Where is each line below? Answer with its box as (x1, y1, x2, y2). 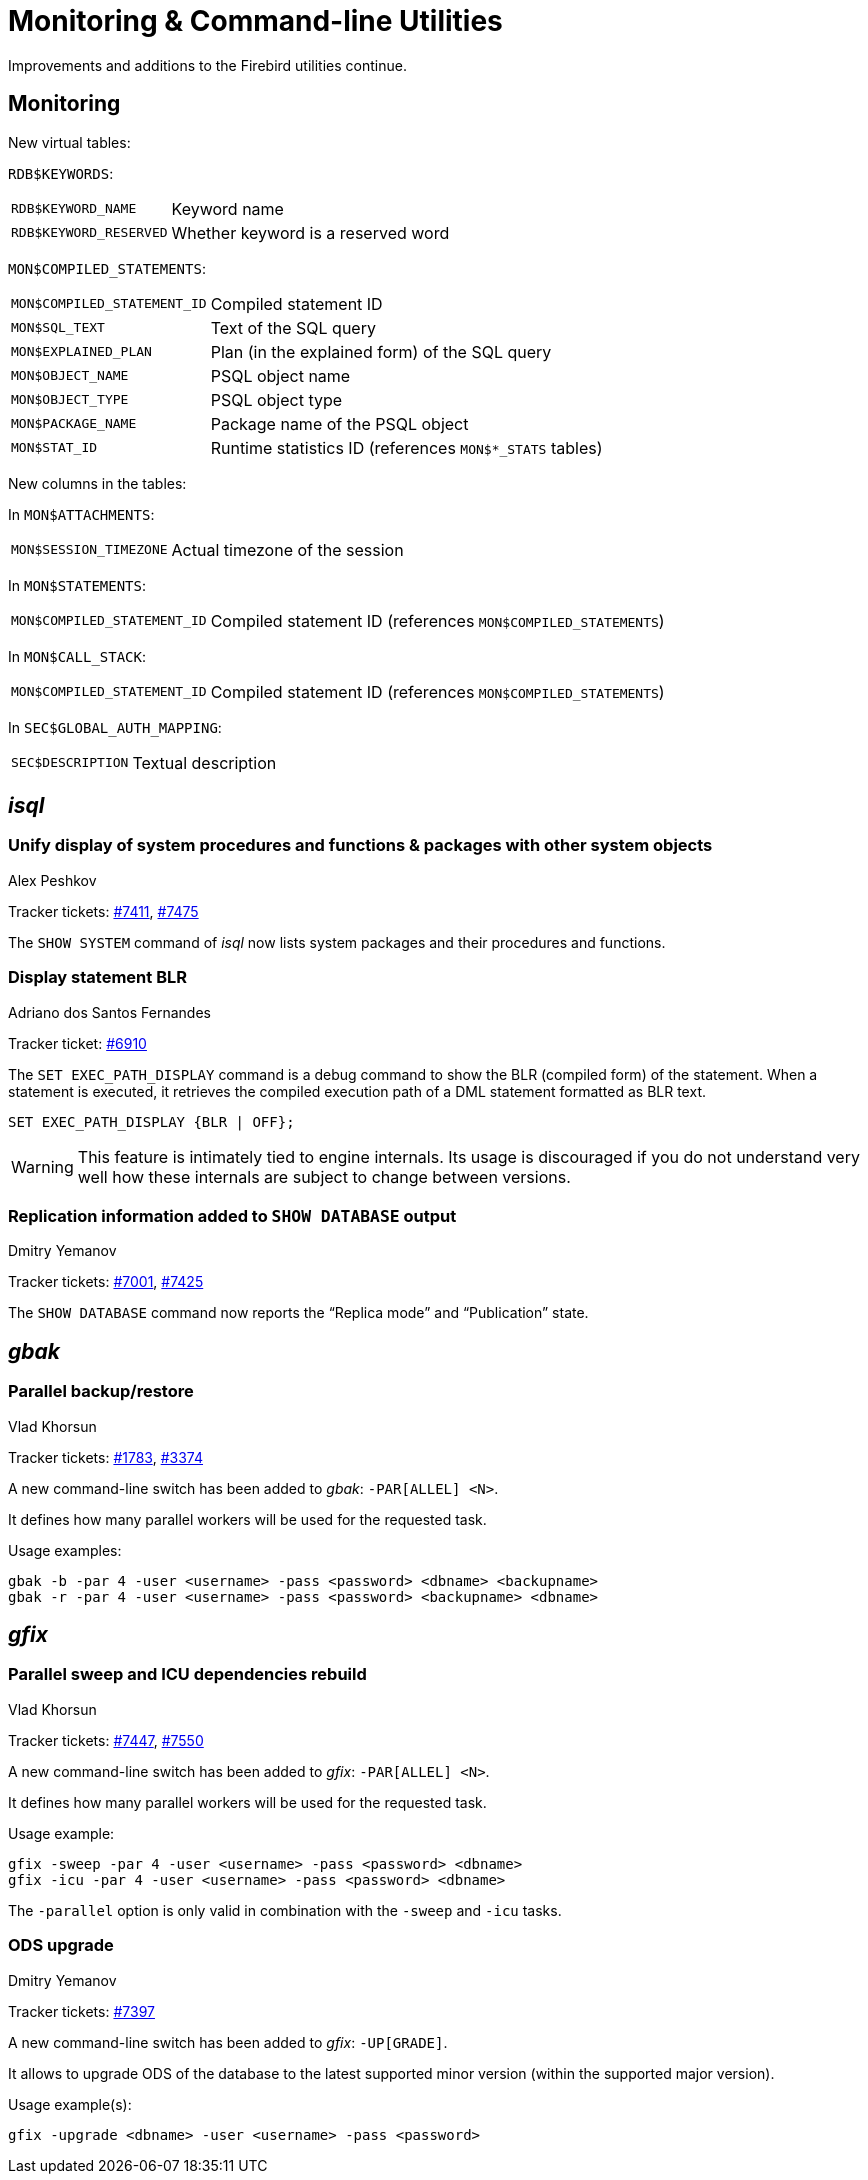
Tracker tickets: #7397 (8, 2002, 155, 2020)
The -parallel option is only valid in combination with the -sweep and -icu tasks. (8, 1901, 562, 1919)
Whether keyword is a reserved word (171, 222, 450, 243)
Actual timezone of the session (171, 539, 404, 560)
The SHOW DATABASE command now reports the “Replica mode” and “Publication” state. (8, 1304, 589, 1322)
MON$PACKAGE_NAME (11, 416, 137, 432)
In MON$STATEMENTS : (8, 576, 147, 594)
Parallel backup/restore (8, 1381, 194, 1402)
